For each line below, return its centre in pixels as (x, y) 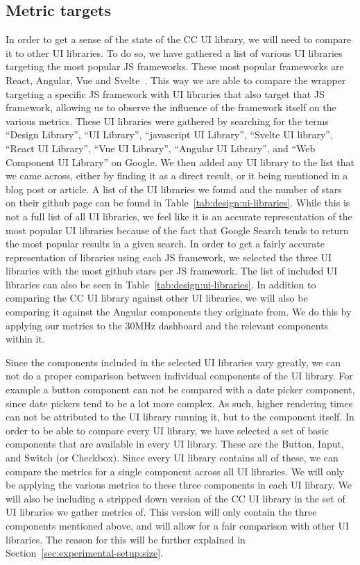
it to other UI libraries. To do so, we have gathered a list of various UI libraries (174, 52)
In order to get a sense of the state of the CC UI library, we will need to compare (179, 39)
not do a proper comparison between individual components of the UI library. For (179, 376)
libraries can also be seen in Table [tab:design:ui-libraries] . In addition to (161, 284)
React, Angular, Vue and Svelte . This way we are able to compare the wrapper (176, 80)
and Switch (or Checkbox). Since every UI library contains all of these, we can (172, 458)
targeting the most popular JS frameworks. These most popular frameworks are (175, 66)
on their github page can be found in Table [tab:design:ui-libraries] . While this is (178, 203)
